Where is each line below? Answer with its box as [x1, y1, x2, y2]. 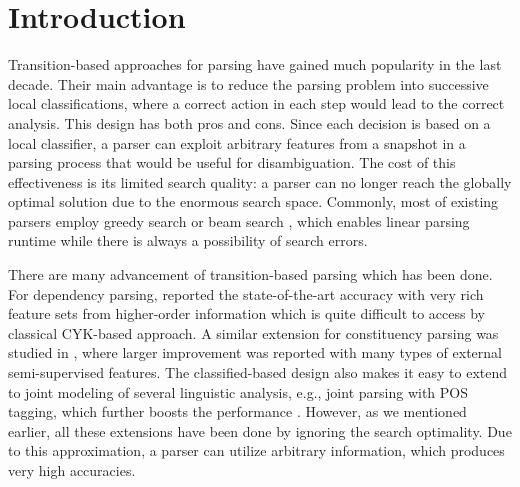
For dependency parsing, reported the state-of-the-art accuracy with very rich [8, 283, 484, 304]
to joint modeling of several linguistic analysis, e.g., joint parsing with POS [8, 381, 468, 402]
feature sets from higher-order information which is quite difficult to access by [8, 303, 485, 324]
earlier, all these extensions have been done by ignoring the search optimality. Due [8, 420, 512, 441]
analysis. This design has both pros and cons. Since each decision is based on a [8, 112, 491, 133]
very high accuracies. [8, 460, 136, 480]
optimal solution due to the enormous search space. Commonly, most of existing [8, 191, 499, 212]
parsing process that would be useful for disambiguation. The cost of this [8, 152, 456, 173]
